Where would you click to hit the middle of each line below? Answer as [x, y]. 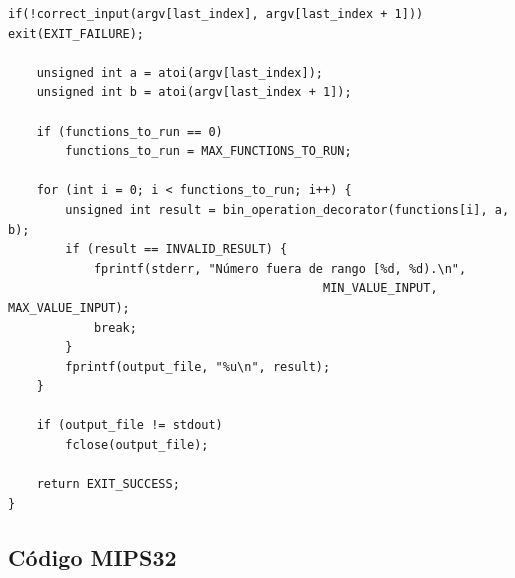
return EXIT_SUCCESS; [108, 484]
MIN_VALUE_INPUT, [380, 288]
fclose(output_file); [137, 445]
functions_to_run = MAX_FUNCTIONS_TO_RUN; [208, 151]
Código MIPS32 [92, 556]
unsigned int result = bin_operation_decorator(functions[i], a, [287, 209]
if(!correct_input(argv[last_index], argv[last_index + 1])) [216, 14]
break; [115, 327]
